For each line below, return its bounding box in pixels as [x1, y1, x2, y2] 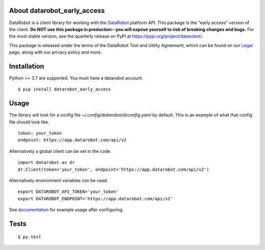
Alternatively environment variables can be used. [9, 178, 108, 184]
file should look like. [9, 119, 50, 125]
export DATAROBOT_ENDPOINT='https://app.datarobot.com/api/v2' [18, 196, 173, 201]
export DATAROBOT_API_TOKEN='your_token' [18, 189, 119, 194]
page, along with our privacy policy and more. [9, 49, 102, 55]
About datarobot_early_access [9, 6, 105, 15]
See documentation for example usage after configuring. [9, 207, 124, 213]
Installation [9, 62, 44, 70]
